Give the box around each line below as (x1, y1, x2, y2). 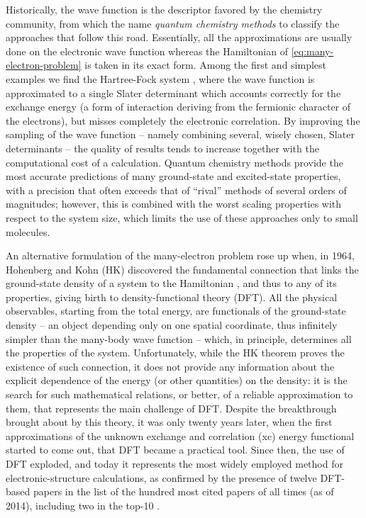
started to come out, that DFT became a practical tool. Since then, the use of (6, 442, 345, 457)
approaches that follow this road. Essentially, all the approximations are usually (6, 30, 353, 45)
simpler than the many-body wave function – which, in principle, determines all (6, 331, 352, 346)
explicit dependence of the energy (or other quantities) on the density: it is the (6, 373, 348, 388)
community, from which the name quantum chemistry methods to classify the (6, 16, 340, 30)
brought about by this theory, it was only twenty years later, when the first (6, 415, 333, 429)
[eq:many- (291, 43, 334, 58)
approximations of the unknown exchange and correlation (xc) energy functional (6, 428, 355, 443)
